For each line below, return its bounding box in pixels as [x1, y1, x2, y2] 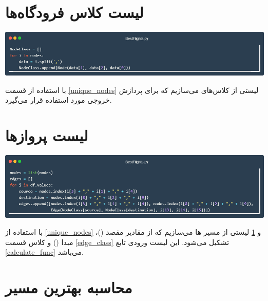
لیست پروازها [5, 125, 88, 146]
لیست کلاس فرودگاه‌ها [5, 2, 144, 23]
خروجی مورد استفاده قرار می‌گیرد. [5, 95, 112, 105]
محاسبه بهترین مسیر [5, 277, 132, 298]
